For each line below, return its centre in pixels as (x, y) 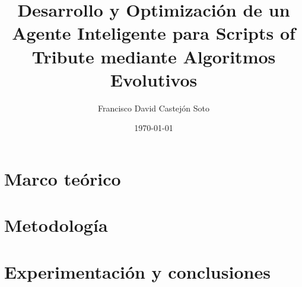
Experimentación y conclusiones (137, 271)
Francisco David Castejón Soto (154, 108)
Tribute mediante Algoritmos (154, 56)
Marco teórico (63, 178)
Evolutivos (154, 79)
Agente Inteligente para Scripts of (154, 33)
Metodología (56, 225)
